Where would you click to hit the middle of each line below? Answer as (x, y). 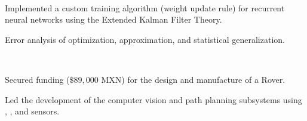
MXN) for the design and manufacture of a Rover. (193, 79)
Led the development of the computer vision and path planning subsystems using (153, 99)
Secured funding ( (37, 79)
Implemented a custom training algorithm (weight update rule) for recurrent (145, 7)
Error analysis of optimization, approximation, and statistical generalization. (145, 39)
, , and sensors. (32, 111)
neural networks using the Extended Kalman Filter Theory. (113, 19)
